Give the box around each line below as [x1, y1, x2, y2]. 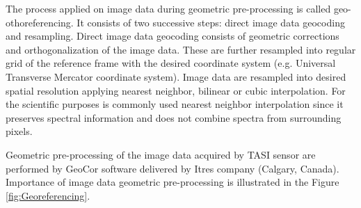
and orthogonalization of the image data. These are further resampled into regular [6, 42, 356, 56]
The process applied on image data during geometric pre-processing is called [6, 1, 331, 15]
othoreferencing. [6, 15, 74, 29]
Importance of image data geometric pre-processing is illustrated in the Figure [6, 175, 339, 189]
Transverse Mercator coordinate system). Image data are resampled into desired [6, 69, 346, 83]
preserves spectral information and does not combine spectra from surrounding [6, 110, 342, 125]
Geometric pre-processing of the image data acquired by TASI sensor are [6, 147, 316, 161]
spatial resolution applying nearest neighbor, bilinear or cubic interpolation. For [6, 83, 346, 97]
